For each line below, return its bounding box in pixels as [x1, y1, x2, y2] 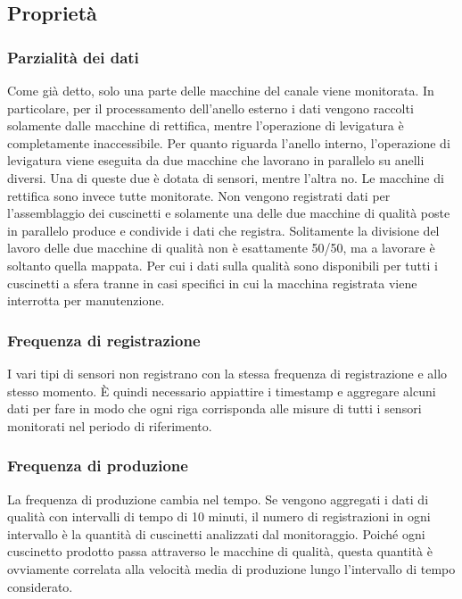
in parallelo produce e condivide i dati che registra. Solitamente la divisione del [7, 220, 440, 239]
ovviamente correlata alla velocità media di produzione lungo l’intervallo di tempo [7, 559, 456, 578]
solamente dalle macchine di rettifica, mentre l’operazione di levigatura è [7, 116, 404, 135]
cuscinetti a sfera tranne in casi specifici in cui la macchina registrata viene [7, 273, 417, 292]
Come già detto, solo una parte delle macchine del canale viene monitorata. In [7, 81, 434, 99]
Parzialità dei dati [7, 46, 139, 68]
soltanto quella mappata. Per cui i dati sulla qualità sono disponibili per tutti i [7, 255, 438, 274]
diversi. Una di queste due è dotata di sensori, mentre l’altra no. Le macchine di [7, 168, 444, 187]
